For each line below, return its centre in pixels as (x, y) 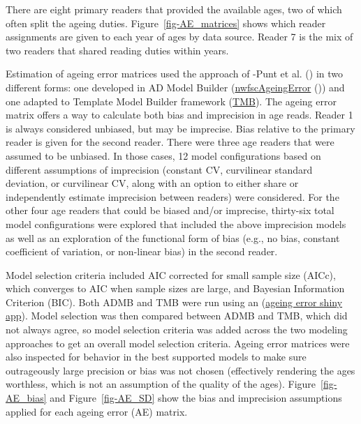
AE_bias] (26, 398)
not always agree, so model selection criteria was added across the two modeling (177, 330)
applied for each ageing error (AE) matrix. (97, 411)
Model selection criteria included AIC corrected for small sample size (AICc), (171, 274)
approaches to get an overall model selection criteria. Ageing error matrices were (178, 343)
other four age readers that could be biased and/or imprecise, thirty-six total (170, 210)
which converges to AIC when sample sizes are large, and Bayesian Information (175, 288)
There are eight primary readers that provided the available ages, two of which (174, 9)
